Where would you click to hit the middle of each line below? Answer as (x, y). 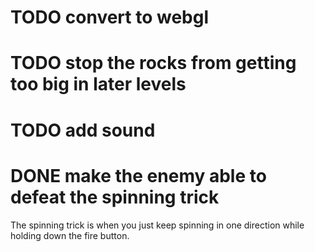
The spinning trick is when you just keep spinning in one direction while (157, 225)
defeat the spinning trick (115, 197)
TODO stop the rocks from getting (153, 63)
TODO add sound (83, 130)
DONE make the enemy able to (138, 175)
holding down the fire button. (70, 235)
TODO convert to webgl (110, 17)
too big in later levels (98, 84)
